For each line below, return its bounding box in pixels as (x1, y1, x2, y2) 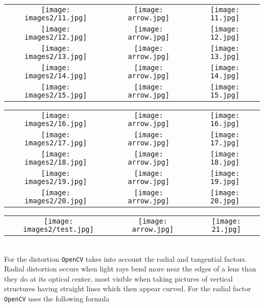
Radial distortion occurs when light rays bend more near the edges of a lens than (4, 263, 256, 274)
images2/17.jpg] (24, 139, 87, 147)
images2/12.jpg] (24, 33, 87, 41)
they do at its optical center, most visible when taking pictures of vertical (4, 273, 233, 284)
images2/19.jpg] (24, 177, 87, 186)
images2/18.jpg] (24, 158, 87, 166)
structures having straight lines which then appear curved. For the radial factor (4, 283, 251, 294)
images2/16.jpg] (24, 119, 87, 128)
